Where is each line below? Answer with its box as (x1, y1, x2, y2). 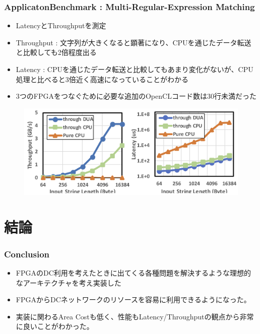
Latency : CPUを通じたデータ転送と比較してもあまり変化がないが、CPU (16, 64, 253, 74)
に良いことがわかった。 (16, 321, 94, 331)
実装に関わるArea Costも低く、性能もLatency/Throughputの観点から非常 (16, 311, 254, 321)
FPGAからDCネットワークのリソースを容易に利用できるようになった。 (16, 294, 251, 305)
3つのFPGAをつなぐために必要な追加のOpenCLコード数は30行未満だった (16, 91, 256, 101)
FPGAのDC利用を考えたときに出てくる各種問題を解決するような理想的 (16, 267, 251, 278)
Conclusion (4, 247, 49, 260)
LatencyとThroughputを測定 (16, 20, 106, 31)
